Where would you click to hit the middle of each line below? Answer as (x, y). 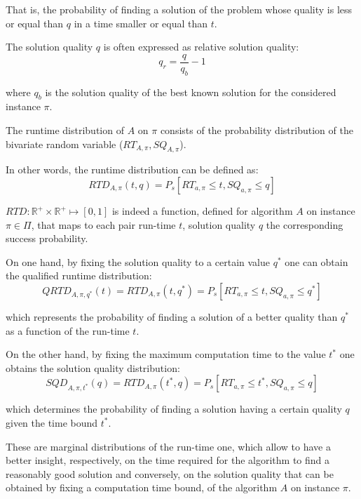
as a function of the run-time (68, 330)
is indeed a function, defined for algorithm (202, 211)
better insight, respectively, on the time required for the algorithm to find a (168, 460)
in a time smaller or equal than (141, 23)
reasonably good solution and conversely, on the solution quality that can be (170, 473)
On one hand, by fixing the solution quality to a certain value (138, 261)
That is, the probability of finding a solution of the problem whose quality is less (179, 9)
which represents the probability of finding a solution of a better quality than (172, 316)
